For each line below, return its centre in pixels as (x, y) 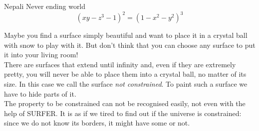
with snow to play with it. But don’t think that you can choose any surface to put (130, 45)
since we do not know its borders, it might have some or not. (97, 123)
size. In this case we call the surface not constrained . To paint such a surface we (126, 84)
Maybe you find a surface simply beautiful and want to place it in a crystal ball (126, 35)
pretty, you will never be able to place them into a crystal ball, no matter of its (125, 74)
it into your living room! (41, 55)
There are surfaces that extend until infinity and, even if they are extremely (120, 64)
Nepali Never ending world (45, 6)
